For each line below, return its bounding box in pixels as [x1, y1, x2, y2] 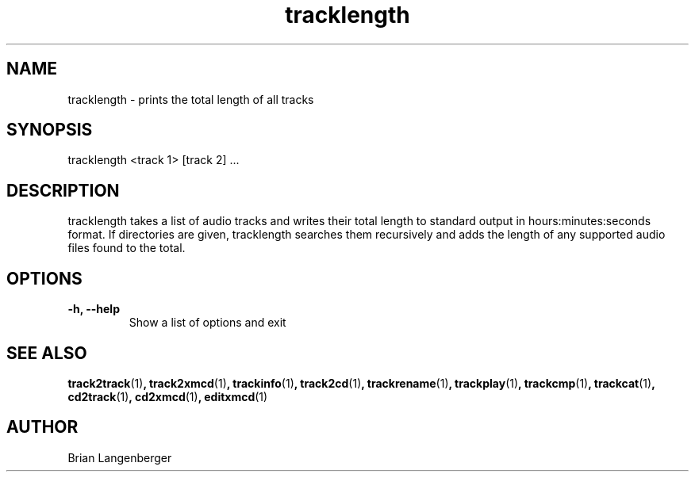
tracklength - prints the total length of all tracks [67, 92, 314, 106]
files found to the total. [67, 241, 186, 255]
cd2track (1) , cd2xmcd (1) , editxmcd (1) [67, 389, 268, 403]
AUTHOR [6, 417, 79, 438]
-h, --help [67, 302, 120, 316]
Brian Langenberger [67, 450, 172, 465]
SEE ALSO [6, 342, 87, 363]
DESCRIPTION [6, 180, 120, 201]
